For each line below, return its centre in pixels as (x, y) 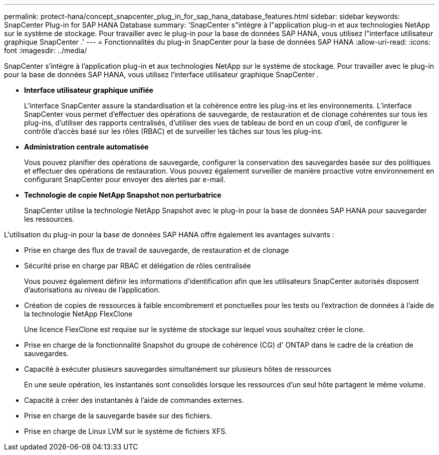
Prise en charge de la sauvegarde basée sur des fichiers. (118, 416)
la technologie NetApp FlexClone (78, 314)
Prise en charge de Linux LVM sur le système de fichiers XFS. (126, 431)
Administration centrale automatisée (86, 147)
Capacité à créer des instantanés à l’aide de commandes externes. (134, 400)
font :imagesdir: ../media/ (46, 50)
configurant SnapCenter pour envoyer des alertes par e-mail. (125, 179)
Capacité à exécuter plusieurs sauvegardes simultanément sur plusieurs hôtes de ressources (178, 369)
